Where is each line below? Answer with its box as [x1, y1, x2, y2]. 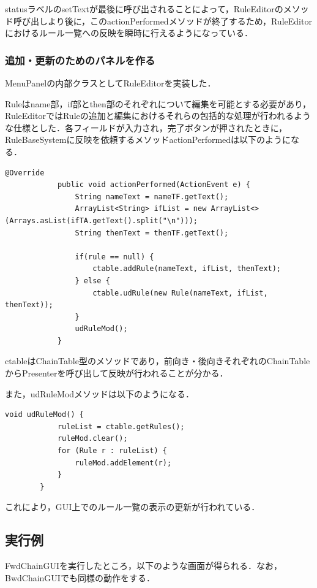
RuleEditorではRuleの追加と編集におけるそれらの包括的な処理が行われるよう [5, 109, 311, 122]
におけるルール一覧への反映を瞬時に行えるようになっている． [5, 26, 253, 39]
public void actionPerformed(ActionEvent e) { [57, 180, 250, 189]
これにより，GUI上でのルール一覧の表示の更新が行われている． [5, 500, 260, 513]
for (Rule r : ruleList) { [57, 446, 167, 456]
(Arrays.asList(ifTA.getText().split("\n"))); [5, 216, 198, 225]
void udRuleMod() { [5, 410, 84, 419]
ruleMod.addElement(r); [75, 458, 172, 467]
